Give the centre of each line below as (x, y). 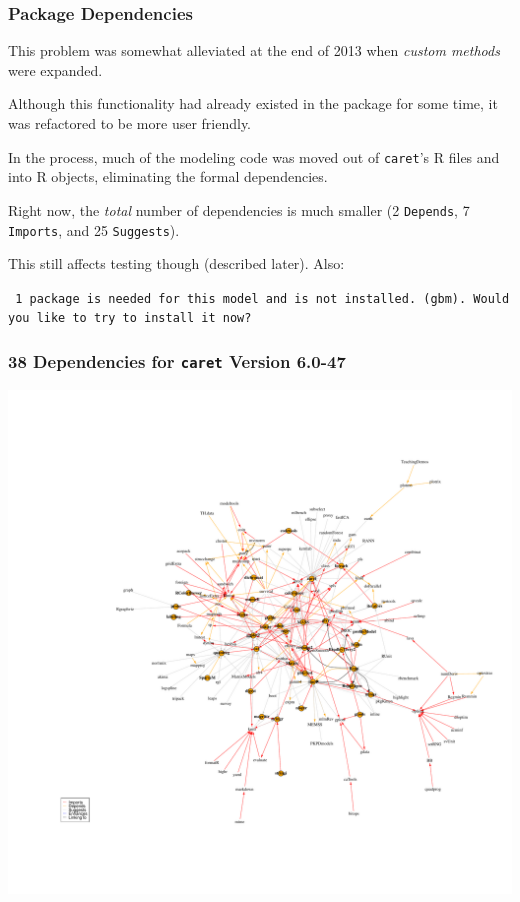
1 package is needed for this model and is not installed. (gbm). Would (262, 298)
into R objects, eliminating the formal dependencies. (168, 176)
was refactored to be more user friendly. (130, 123)
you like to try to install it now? (130, 318)
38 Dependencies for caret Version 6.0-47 (177, 360)
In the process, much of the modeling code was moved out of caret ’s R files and (254, 156)
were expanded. (55, 69)
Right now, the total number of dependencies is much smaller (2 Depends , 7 (239, 209)
